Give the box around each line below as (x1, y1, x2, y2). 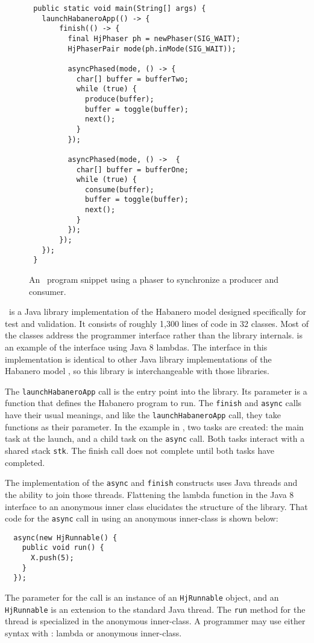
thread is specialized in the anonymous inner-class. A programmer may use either (5, 615, 306, 627)
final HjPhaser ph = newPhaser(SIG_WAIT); (68, 34, 240, 43)
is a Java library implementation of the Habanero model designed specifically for (8, 305, 306, 318)
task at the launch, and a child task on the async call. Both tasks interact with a (5, 432, 305, 445)
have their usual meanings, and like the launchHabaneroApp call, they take (5, 409, 281, 421)
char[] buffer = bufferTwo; (76, 74, 189, 83)
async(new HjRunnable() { (13, 533, 118, 542)
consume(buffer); (85, 185, 154, 194)
